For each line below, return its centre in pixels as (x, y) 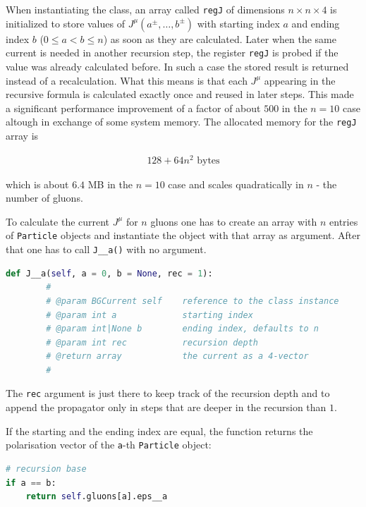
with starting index (238, 23)
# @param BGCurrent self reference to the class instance (193, 301)
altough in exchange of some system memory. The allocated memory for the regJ (181, 122)
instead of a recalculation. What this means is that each (127, 80)
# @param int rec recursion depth (152, 342)
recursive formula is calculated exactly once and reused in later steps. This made (180, 94)
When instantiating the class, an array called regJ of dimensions (145, 9)
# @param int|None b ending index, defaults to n (182, 329)
